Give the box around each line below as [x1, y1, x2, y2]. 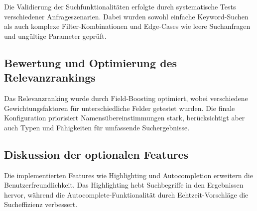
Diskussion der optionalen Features [4, 146, 189, 162]
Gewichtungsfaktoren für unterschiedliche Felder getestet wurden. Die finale [4, 103, 235, 113]
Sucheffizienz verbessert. [4, 199, 78, 210]
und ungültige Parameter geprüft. [4, 30, 107, 41]
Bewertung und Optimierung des [4, 55, 177, 70]
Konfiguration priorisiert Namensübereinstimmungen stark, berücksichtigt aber [4, 112, 245, 123]
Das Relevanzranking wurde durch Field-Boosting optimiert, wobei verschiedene [4, 93, 248, 103]
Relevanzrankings [4, 70, 96, 85]
